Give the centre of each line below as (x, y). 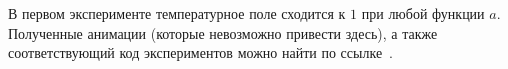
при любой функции (423, 13)
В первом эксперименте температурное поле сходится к (177, 13)
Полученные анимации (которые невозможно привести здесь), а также (223, 32)
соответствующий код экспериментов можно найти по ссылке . (201, 52)
